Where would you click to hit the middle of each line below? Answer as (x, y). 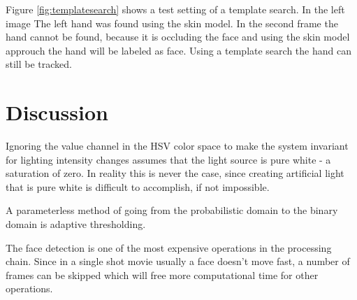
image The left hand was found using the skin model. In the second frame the (172, 23)
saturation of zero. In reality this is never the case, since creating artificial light (175, 173)
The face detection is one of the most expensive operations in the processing (169, 247)
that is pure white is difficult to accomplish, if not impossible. (138, 186)
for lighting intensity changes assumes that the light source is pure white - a (168, 159)
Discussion (57, 112)
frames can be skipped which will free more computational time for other (162, 274)
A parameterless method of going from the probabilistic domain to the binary (172, 210)
